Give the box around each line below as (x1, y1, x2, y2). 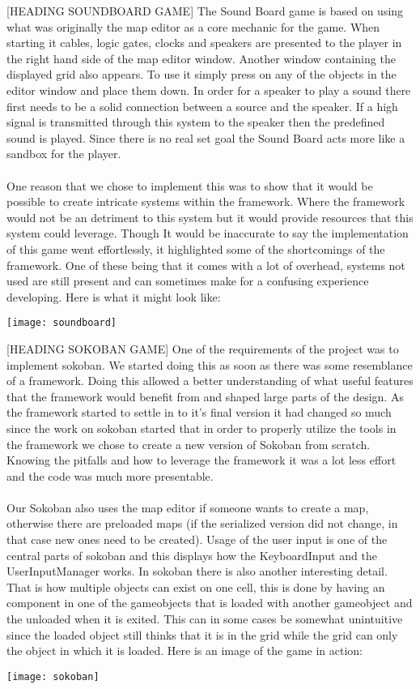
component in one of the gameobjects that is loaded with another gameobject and (6, 594, 413, 611)
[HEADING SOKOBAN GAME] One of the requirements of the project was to (6, 340, 399, 357)
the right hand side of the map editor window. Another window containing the (6, 49, 396, 66)
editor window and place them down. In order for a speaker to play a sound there (6, 81, 411, 98)
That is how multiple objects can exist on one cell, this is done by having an (6, 578, 385, 595)
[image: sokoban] (6, 670, 100, 683)
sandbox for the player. (6, 145, 121, 162)
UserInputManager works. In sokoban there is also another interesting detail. (6, 563, 388, 580)
